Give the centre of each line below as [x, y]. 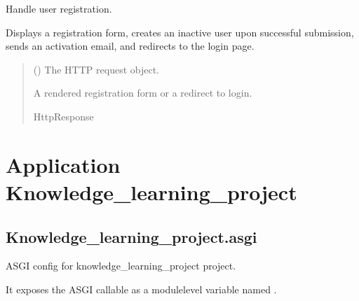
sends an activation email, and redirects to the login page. [130, 46]
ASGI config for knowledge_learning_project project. [121, 266]
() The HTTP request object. [96, 69]
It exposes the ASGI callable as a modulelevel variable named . [141, 289]
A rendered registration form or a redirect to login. [143, 93]
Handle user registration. [59, 8]
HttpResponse [63, 116]
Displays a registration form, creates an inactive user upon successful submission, [180, 32]
